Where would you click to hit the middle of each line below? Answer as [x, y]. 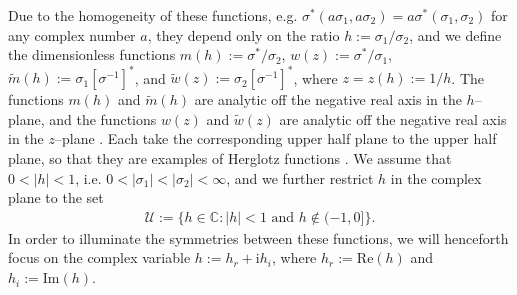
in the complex [436, 177]
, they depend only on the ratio [243, 34]
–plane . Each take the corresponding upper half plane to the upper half [275, 138]
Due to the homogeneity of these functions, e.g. [153, 15]
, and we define [455, 34]
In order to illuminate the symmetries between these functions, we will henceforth [258, 237]
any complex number [72, 34]
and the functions [103, 118]
